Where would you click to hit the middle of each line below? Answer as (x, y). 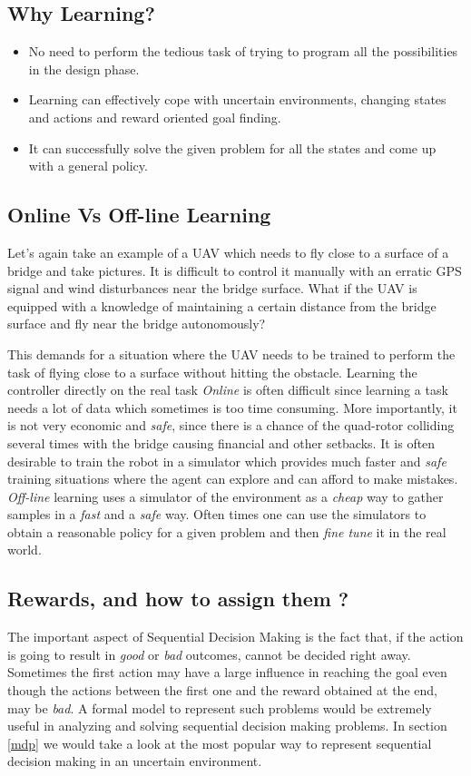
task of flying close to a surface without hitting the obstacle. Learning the (212, 372)
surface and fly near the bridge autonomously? (137, 324)
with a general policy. (88, 166)
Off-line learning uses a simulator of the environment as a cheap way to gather (226, 496)
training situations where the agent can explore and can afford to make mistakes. (233, 479)
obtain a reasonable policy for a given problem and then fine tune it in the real (227, 531)
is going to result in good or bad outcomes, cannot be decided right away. (209, 654)
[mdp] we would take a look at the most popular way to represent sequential (220, 743)
